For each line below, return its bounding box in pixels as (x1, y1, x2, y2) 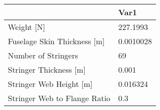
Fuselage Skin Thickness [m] (8, 35, 105, 47)
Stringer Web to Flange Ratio (8, 92, 111, 104)
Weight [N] (8, 21, 45, 32)
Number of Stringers (8, 50, 78, 61)
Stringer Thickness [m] (8, 64, 86, 75)
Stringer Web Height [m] (8, 78, 93, 89)
